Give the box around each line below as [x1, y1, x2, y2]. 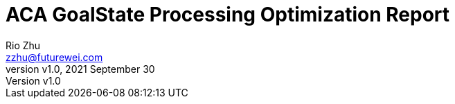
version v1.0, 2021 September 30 [6, 62, 155, 75]
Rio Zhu [6, 39, 41, 51]
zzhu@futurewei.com [6, 51, 103, 63]
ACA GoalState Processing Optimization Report [6, 3, 450, 26]
